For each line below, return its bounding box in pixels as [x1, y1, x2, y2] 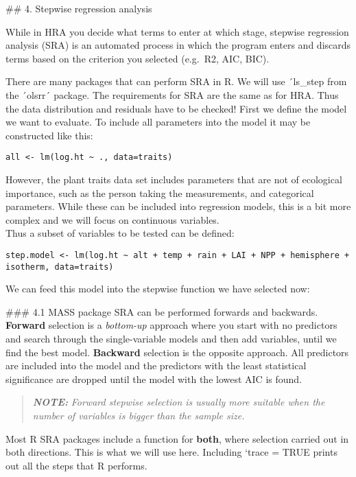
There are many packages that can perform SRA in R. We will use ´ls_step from [5, 74, 347, 89]
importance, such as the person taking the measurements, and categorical [5, 185, 314, 200]
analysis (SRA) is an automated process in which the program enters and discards [5, 38, 351, 52]
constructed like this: [5, 128, 93, 142]
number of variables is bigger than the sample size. [32, 408, 245, 423]
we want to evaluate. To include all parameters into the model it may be [5, 115, 311, 129]
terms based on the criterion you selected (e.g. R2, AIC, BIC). [5, 51, 270, 65]
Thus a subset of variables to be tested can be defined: [5, 226, 235, 240]
